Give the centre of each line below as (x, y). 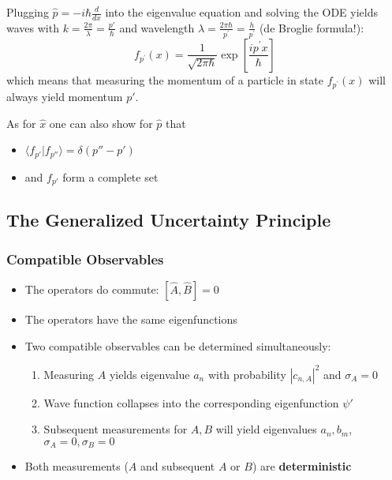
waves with (33, 27)
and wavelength (157, 27)
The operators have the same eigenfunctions (131, 319)
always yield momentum (65, 96)
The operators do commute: (92, 289)
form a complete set (110, 176)
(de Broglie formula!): (312, 27)
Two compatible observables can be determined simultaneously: (178, 345)
